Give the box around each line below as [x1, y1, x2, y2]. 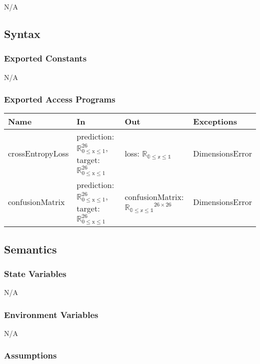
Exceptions [193, 115, 237, 127]
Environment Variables [4, 308, 98, 320]
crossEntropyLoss [8, 147, 69, 159]
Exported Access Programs [4, 93, 115, 105]
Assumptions [4, 349, 57, 361]
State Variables [4, 267, 66, 279]
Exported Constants [4, 52, 87, 64]
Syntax [4, 25, 40, 41]
